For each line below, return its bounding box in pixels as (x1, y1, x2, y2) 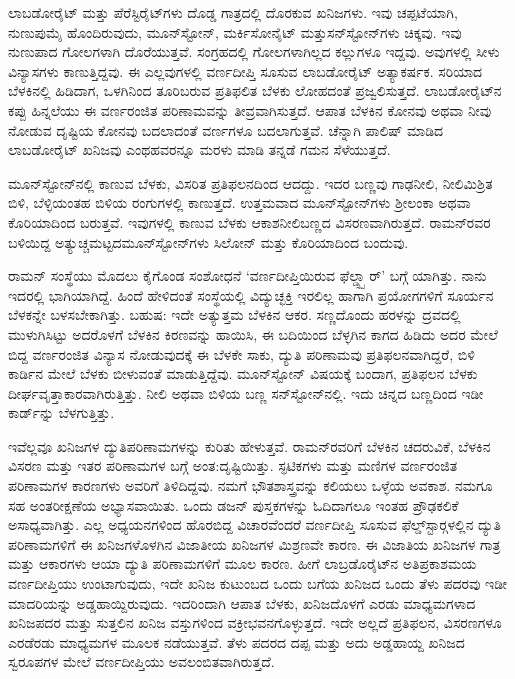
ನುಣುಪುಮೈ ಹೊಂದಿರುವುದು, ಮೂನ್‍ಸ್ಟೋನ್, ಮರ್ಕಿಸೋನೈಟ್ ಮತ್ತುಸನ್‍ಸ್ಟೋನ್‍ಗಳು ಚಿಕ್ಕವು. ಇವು (8, 21, 462, 42)
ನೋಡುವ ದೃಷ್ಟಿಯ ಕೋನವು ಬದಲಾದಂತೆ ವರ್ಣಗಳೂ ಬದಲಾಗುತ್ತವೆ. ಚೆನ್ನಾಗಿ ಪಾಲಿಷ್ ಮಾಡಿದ (8, 119, 444, 140)
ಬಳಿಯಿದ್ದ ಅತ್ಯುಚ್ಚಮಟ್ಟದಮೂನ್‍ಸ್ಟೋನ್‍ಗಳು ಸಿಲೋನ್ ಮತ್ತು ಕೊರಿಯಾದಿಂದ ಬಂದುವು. (8, 231, 409, 252)
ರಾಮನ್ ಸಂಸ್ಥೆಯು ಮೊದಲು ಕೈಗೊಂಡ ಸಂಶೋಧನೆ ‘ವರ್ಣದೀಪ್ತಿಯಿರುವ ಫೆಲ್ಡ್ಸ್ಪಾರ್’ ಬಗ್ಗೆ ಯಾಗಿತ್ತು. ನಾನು (8, 265, 487, 286)
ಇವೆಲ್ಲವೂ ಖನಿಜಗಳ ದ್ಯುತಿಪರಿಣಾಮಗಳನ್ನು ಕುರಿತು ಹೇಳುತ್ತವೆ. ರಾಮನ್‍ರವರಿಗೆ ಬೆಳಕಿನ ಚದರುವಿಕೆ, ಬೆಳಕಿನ (8, 435, 491, 456)
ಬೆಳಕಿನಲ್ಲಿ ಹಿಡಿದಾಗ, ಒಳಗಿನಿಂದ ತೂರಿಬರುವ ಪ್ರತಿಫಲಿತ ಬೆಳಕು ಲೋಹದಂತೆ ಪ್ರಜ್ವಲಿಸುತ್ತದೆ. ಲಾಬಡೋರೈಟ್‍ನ (8, 80, 502, 101)
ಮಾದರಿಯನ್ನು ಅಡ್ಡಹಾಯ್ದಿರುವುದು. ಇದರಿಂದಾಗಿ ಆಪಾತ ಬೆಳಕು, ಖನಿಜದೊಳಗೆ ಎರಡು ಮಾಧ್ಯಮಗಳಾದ (8, 592, 476, 613)
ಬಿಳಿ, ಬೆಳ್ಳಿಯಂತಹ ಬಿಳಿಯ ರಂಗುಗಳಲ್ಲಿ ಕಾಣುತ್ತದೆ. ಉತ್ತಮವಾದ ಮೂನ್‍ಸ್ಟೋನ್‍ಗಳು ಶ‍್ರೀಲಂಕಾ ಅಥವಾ (8, 192, 471, 213)
